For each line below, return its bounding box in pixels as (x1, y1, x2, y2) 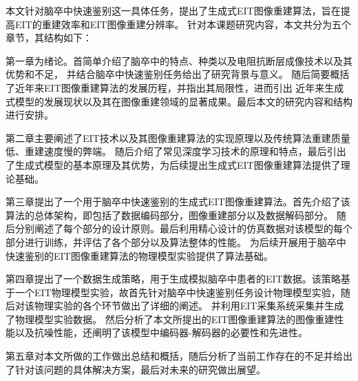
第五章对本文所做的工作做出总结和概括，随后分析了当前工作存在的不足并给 (6, 349, 343, 363)
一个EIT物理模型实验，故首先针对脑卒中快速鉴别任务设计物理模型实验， (14, 285, 341, 299)
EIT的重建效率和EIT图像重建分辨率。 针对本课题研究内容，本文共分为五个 (14, 17, 352, 31)
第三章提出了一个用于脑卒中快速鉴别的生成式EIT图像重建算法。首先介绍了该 (6, 194, 350, 209)
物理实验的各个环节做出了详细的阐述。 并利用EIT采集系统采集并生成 (34, 298, 344, 313)
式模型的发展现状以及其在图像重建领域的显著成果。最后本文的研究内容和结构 (6, 94, 352, 108)
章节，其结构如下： (6, 30, 92, 45)
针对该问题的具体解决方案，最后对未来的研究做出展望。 (14, 362, 266, 376)
